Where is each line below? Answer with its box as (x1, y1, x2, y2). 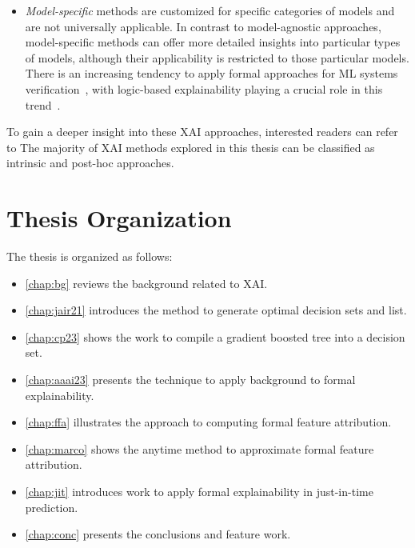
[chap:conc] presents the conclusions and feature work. (25, 526, 291, 542)
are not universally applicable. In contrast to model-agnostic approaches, (25, 18, 381, 34)
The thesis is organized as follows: (6, 248, 173, 265)
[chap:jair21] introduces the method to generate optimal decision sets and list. (25, 302, 407, 318)
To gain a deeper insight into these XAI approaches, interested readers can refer (6, 123, 398, 140)
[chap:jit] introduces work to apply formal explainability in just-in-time (25, 483, 373, 499)
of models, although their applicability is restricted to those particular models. (25, 49, 409, 66)
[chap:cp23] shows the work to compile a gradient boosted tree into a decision (25, 328, 405, 345)
